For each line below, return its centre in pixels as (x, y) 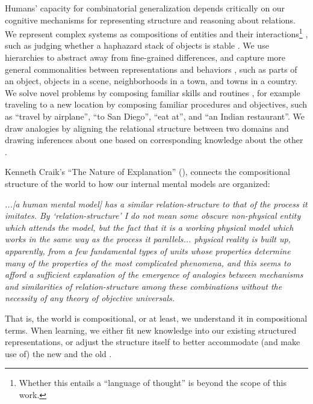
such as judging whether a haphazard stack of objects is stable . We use (137, 45)
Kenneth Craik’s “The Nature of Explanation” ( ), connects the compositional (147, 172)
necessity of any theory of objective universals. (90, 298)
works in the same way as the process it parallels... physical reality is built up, (148, 239)
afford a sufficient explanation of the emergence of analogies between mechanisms (154, 274)
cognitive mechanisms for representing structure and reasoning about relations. (150, 20)
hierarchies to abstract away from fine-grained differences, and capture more (145, 57)
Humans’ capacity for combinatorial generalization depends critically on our (145, 8)
